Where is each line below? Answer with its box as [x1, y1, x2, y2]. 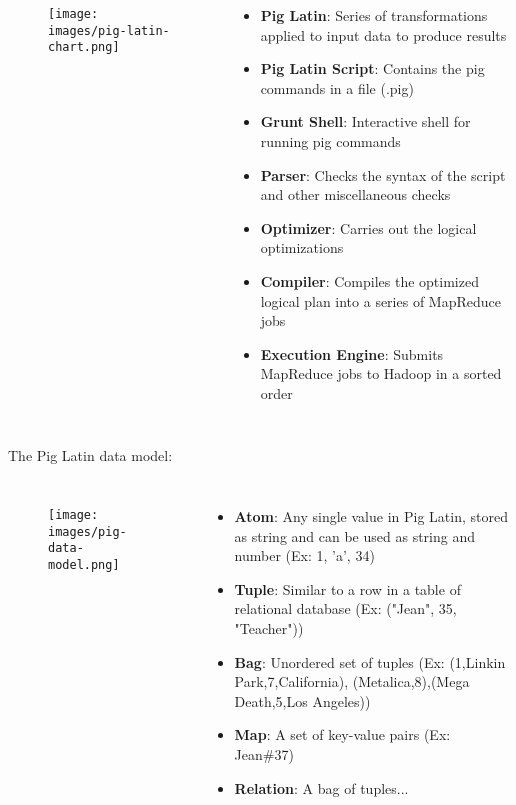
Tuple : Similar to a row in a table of [234, 578, 461, 599]
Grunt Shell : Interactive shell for [260, 111, 471, 132]
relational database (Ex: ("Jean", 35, [234, 598, 457, 619]
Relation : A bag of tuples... [234, 777, 409, 798]
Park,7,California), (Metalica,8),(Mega [234, 671, 470, 692]
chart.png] [48, 40, 120, 55]
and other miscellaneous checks [260, 184, 451, 205]
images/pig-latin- [48, 23, 170, 38]
